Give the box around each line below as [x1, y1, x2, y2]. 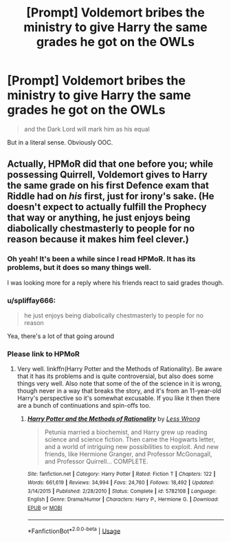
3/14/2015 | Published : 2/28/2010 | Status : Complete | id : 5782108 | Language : [27, 488, 217, 494]
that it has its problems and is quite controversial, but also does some [16, 372, 214, 380]
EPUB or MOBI [27, 504, 63, 511]
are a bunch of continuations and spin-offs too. [16, 402, 151, 410]
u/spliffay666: [7, 295, 56, 305]
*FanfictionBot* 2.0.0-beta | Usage [27, 525, 121, 535]
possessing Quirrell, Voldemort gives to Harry [7, 169, 208, 180]
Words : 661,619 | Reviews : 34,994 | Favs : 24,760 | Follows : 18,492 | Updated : [27, 479, 214, 486]
